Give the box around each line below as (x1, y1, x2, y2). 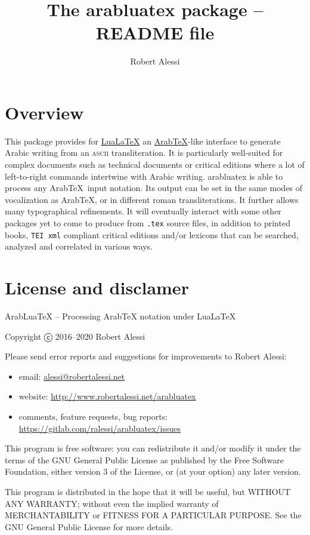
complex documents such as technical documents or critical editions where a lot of (5, 158, 305, 171)
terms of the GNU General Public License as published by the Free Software (5, 453, 284, 466)
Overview (5, 100, 84, 124)
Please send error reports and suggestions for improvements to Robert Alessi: (5, 350, 287, 362)
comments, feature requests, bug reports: (18, 410, 168, 422)
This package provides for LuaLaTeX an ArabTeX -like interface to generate (5, 134, 281, 147)
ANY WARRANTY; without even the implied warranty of (5, 497, 219, 509)
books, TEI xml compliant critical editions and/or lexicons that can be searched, (5, 228, 299, 241)
